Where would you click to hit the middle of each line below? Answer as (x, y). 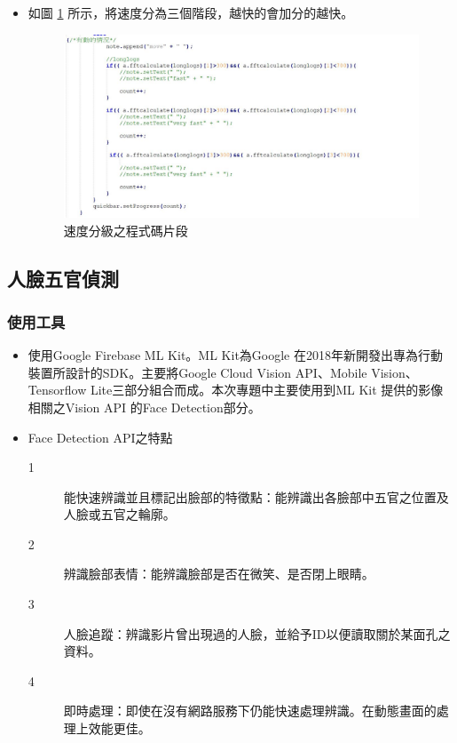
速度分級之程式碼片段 (126, 230)
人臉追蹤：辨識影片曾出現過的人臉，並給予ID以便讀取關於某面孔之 (257, 633)
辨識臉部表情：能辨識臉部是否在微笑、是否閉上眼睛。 (219, 574)
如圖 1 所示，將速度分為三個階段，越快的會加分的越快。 (191, 12)
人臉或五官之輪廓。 (119, 514)
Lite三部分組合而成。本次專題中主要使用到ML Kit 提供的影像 (267, 390)
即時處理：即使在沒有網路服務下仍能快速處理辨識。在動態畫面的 (250, 711)
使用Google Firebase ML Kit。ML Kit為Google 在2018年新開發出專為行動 (235, 355)
